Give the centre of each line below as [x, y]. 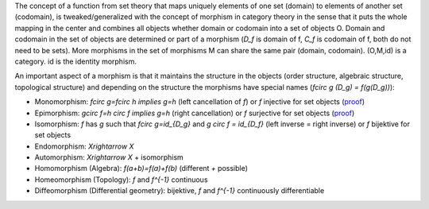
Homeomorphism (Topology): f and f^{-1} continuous [121, 180]
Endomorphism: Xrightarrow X [84, 146]
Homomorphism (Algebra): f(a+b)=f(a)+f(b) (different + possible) [141, 168]
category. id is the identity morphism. [75, 61]
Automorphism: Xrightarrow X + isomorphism [109, 157]
